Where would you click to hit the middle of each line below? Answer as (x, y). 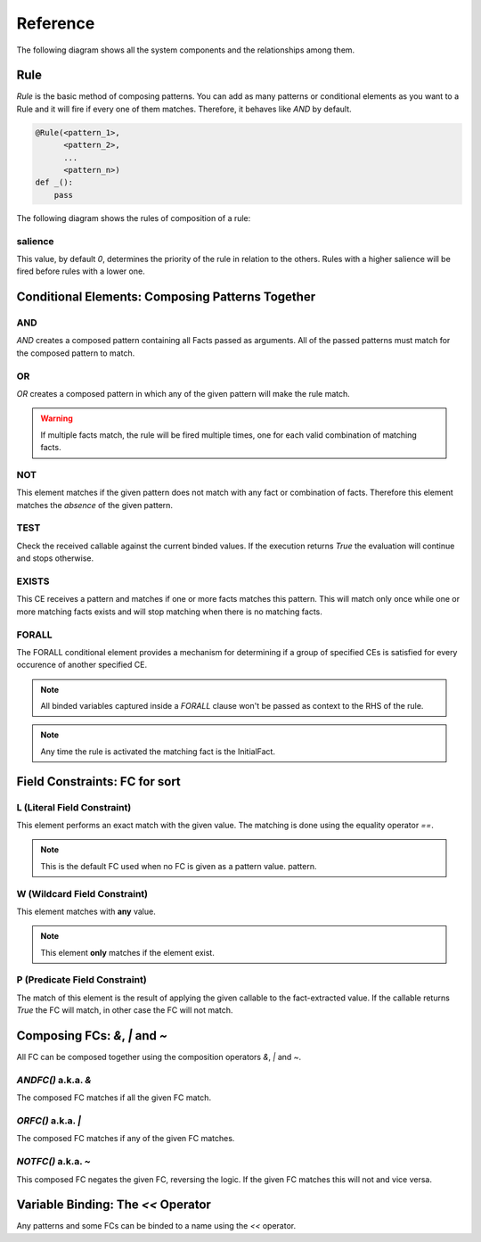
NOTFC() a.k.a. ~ (53, 1162)
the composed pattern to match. (76, 353)
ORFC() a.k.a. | (49, 1121)
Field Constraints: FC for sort (99, 781)
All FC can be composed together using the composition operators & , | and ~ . (159, 1057)
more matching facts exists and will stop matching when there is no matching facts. (169, 612)
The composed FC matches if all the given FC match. (114, 1098)
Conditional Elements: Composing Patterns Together (166, 297)
